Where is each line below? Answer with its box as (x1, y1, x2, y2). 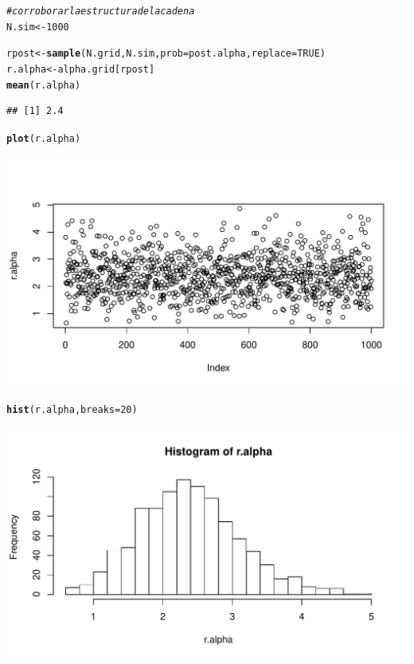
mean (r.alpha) (6, 79, 81, 91)
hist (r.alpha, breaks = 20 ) (6, 404, 138, 416)
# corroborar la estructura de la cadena (6, 6, 195, 17)
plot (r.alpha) (6, 132, 81, 144)
